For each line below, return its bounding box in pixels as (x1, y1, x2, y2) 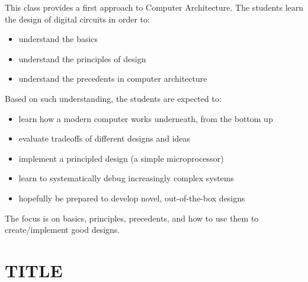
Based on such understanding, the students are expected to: (5, 92, 222, 104)
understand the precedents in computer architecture (18, 72, 207, 85)
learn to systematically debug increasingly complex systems (18, 172, 235, 184)
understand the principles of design (18, 52, 146, 65)
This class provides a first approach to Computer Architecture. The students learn (5, 1, 304, 13)
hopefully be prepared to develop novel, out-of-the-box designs (18, 191, 245, 204)
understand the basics (18, 33, 98, 45)
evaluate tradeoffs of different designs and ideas (18, 132, 191, 145)
